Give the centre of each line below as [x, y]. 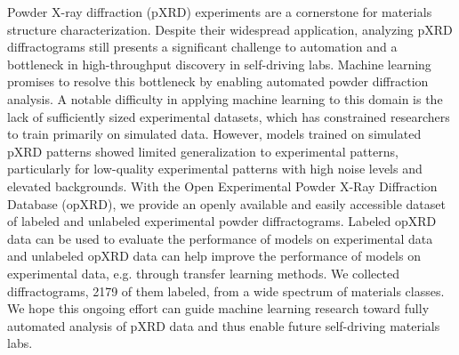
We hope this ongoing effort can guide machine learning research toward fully [218, 308]
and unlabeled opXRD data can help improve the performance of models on [214, 256]
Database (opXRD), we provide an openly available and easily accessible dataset [226, 203]
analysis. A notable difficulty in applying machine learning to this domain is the [225, 98]
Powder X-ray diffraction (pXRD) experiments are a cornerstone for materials [220, 12]
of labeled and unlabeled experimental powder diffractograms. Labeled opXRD [222, 221]
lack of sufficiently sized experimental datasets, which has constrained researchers [229, 116]
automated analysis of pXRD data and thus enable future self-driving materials [224, 325]
